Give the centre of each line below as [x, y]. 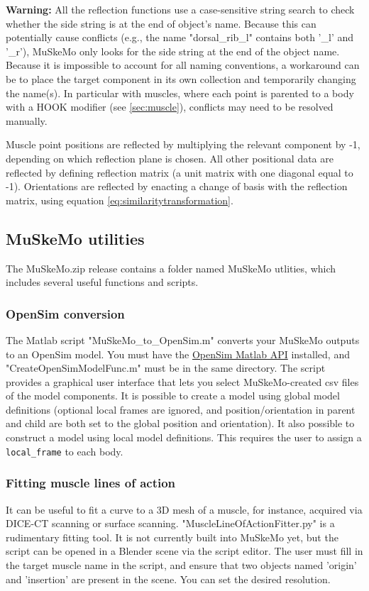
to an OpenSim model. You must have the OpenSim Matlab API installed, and [178, 354]
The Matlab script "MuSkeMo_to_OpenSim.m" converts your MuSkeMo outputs [183, 339]
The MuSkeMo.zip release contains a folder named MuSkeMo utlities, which [171, 268]
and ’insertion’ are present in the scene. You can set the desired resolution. [168, 579]
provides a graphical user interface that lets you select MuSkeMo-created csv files [182, 381]
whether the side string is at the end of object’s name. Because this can [161, 23]
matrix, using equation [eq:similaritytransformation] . [120, 200]
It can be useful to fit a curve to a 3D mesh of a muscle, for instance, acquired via [184, 509]
